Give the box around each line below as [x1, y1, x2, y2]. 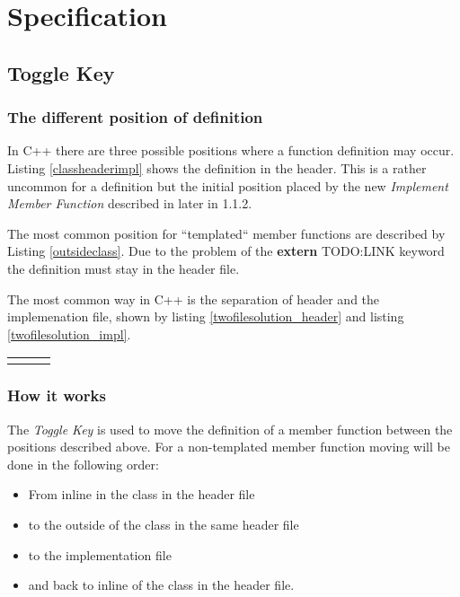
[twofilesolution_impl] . [7, 324, 131, 343]
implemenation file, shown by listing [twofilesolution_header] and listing [7, 307, 404, 326]
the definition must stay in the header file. [7, 259, 240, 277]
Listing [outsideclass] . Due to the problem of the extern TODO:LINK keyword [7, 241, 445, 260]
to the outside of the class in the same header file [28, 514, 299, 533]
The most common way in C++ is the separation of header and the [7, 289, 380, 308]
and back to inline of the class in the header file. [28, 575, 295, 594]
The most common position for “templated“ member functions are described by [7, 224, 446, 242]
